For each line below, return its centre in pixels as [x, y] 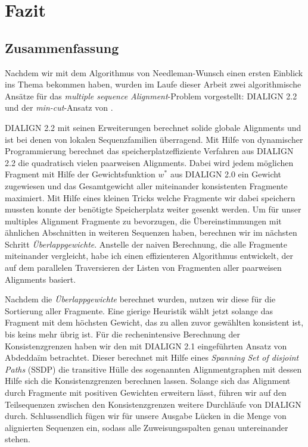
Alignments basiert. [41, 279]
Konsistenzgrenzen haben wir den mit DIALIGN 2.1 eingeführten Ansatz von [146, 346]
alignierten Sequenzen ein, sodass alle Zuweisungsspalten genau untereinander [147, 427]
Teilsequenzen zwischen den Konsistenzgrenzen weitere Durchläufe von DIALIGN [153, 404]
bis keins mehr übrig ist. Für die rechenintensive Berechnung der [122, 334]
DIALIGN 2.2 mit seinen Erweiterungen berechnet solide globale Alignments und [153, 127]
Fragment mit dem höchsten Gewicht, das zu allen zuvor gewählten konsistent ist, [154, 322]
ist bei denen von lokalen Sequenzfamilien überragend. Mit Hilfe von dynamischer [154, 139]
